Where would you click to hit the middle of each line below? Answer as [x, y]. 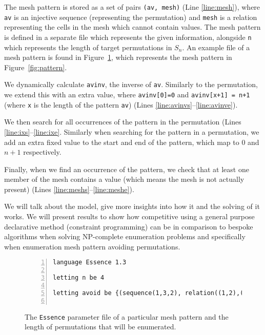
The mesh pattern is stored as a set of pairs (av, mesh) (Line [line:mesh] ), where [132, 7]
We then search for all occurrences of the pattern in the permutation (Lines [123, 122]
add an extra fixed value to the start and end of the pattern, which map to [122, 142]
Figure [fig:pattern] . [36, 67]
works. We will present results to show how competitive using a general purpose [129, 216]
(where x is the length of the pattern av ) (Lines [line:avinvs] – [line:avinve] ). [121, 104]
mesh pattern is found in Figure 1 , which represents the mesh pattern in [118, 57]
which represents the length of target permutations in [88, 47]
